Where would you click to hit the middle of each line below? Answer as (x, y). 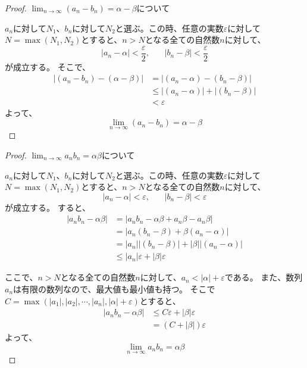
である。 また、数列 (264, 277)
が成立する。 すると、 (48, 207)
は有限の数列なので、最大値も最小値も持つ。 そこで (114, 289)
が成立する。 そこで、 (48, 66)
